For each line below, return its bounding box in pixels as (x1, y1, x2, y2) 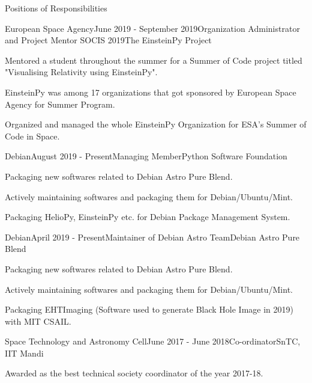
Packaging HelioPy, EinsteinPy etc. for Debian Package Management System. (5, 210, 290, 223)
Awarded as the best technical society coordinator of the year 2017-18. (5, 367, 263, 379)
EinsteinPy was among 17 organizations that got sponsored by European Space (5, 85, 296, 98)
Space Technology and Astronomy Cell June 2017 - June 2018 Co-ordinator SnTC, (5, 335, 301, 348)
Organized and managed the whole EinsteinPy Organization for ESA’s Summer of (5, 118, 307, 130)
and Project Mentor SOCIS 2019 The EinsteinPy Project (5, 34, 212, 46)
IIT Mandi (5, 346, 44, 359)
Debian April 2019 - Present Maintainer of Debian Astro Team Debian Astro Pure (5, 230, 300, 243)
